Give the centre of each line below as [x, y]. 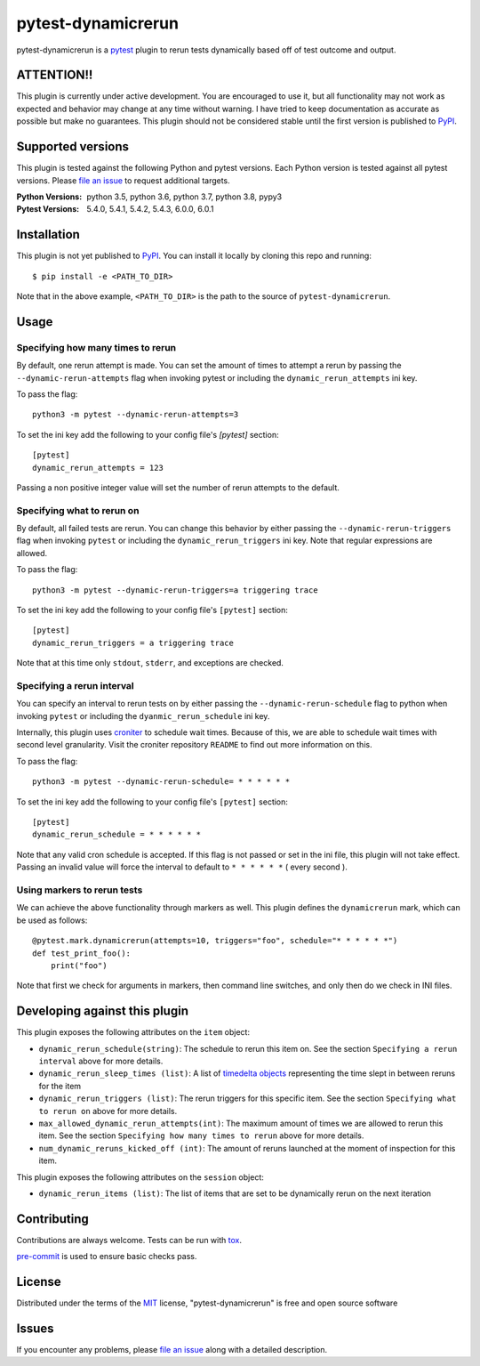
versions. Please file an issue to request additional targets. [123, 180]
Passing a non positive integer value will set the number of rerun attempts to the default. [178, 487]
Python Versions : [49, 197]
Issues [35, 1328]
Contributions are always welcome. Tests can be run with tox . [129, 1240]
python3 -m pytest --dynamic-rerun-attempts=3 [136, 415]
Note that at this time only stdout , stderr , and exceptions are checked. [150, 663]
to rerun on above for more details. [108, 1111]
